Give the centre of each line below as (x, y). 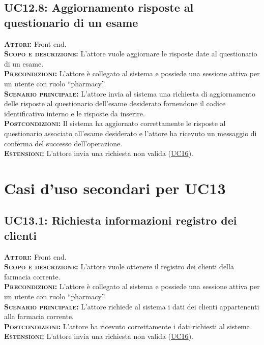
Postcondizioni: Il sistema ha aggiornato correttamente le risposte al (115, 123)
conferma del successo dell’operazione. (63, 143)
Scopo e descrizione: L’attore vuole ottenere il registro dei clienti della (119, 266)
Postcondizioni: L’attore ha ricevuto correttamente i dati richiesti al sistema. (128, 326)
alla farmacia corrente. (39, 316)
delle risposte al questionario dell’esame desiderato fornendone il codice (115, 103)
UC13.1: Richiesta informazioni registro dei (121, 220)
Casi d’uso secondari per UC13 (115, 188)
